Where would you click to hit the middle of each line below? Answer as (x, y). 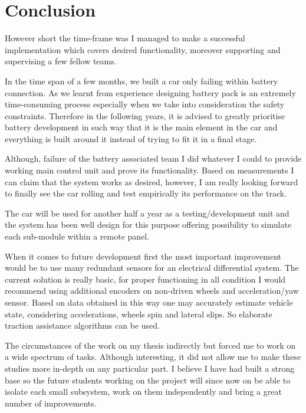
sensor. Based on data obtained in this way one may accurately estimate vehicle (149, 302)
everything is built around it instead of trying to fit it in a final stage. (131, 138)
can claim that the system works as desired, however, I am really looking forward (152, 181)
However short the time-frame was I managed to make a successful (125, 38)
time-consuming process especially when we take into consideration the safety (145, 104)
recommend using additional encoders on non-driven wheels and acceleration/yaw (152, 291)
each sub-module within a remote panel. (77, 236)
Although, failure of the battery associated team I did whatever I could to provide (153, 158)
